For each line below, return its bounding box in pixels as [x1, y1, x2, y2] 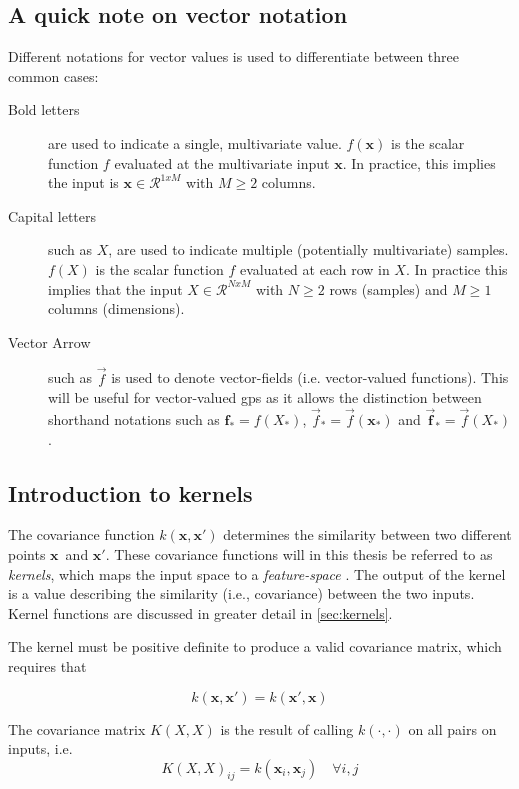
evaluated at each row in [239, 258, 390, 279]
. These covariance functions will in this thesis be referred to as [105, 543, 493, 564]
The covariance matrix [8, 718, 146, 739]
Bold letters [8, 99, 80, 120]
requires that [8, 655, 87, 676]
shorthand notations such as [48, 408, 220, 429]
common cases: [8, 65, 99, 86]
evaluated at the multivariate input [114, 152, 330, 173]
